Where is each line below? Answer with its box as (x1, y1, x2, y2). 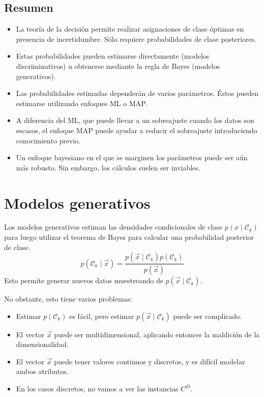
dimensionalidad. (16, 339, 69, 350)
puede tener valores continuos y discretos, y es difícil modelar (54, 356, 245, 366)
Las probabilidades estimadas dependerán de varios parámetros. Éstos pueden (16, 88, 259, 98)
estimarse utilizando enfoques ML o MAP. (16, 97, 148, 108)
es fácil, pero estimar (69, 310, 134, 321)
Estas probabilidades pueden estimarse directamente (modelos (16, 51, 210, 61)
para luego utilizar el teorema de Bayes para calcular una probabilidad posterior (4, 232, 254, 242)
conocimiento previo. (16, 135, 81, 145)
